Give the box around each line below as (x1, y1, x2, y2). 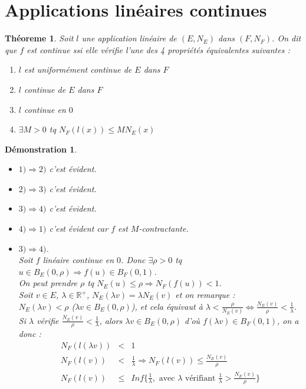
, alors (99, 314, 123, 326)
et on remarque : (175, 288, 235, 301)
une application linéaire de (81, 32, 177, 44)
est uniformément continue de (24, 63, 132, 76)
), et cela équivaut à (131, 300, 203, 312)
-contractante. (139, 222, 189, 235)
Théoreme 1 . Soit (5, 32, 74, 44)
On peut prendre (18, 277, 77, 289)
